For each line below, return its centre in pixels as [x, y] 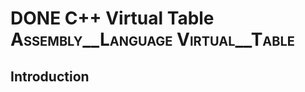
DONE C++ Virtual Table [112, 18]
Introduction [50, 76]
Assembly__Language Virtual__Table [152, 39]
